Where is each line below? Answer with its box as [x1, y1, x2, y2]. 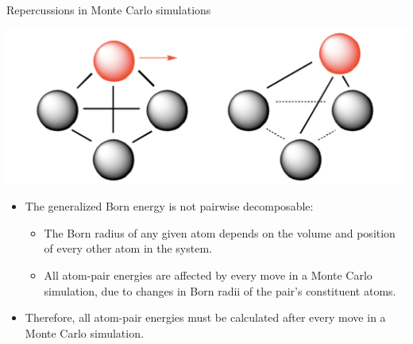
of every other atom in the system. [44, 240, 212, 257]
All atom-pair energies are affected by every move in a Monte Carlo [44, 267, 372, 284]
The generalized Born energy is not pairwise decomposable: [25, 198, 314, 215]
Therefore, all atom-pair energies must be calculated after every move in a [25, 309, 386, 326]
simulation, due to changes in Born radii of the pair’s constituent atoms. [44, 282, 396, 299]
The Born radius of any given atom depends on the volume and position [44, 224, 396, 241]
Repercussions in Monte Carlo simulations [6, 2, 211, 17]
